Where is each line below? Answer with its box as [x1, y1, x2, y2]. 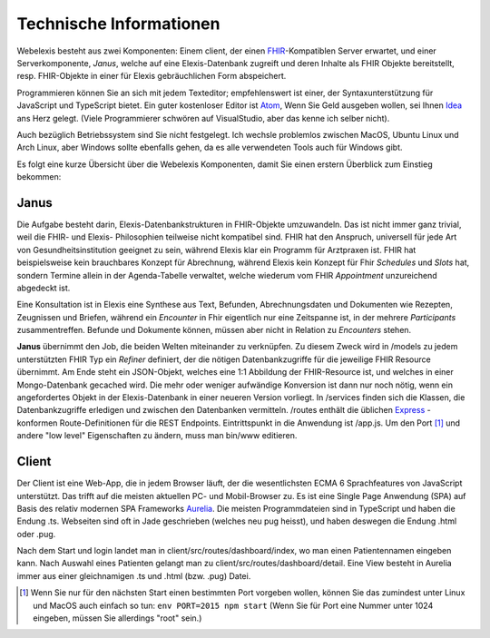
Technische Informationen [16, 14, 220, 34]
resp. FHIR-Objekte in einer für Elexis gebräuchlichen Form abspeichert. [16, 71, 287, 82]
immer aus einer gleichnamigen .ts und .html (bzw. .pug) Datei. [16, 570, 251, 581]
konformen [16, 417, 58, 428]
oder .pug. [16, 528, 56, 539]
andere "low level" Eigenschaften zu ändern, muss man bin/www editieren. [16, 430, 298, 441]
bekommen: [16, 172, 62, 182]
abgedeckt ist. [16, 282, 71, 293]
